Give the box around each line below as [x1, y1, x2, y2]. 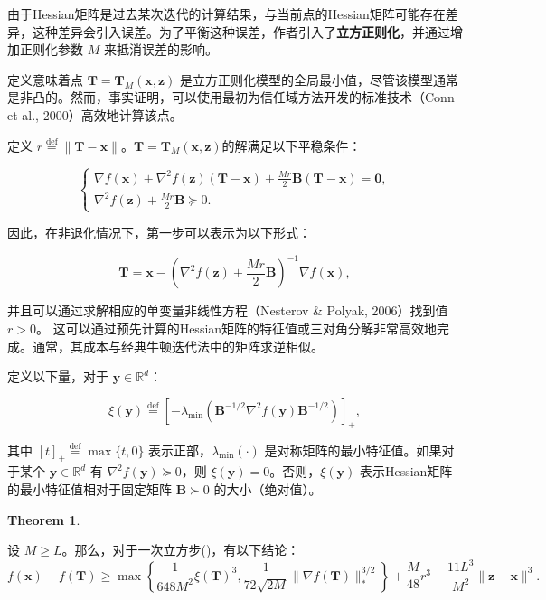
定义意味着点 [7, 70, 83, 89]
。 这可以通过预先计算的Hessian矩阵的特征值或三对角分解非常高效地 [35, 319, 438, 338]
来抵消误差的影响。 [103, 40, 218, 59]
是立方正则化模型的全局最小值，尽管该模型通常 [180, 70, 459, 89]
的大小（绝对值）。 [213, 480, 322, 499]
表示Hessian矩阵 [359, 462, 453, 481]
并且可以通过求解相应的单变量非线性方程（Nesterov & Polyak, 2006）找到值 [7, 301, 448, 320]
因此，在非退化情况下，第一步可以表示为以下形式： [7, 223, 311, 242]
